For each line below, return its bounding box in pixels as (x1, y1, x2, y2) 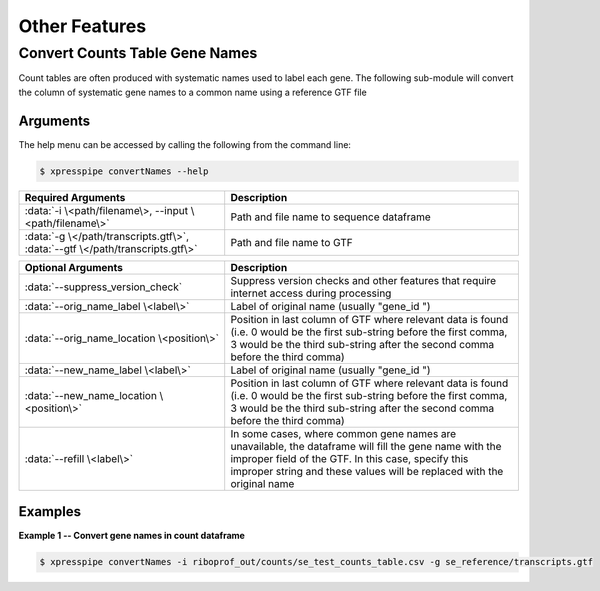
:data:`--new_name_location (24, 388, 157, 402)
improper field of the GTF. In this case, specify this (230, 451, 469, 465)
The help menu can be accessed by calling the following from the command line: (18, 138, 352, 150)
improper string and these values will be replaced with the (230, 464, 504, 478)
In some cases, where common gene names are (230, 426, 457, 440)
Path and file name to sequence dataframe (230, 210, 432, 224)
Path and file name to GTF (230, 235, 354, 249)
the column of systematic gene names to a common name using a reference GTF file (18, 86, 367, 98)
